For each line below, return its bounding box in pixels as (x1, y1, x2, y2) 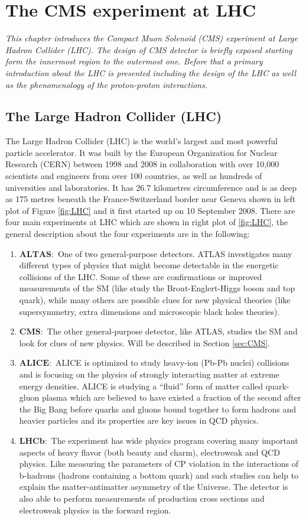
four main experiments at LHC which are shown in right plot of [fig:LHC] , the (5, 216, 288, 228)
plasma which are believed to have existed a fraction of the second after (41, 391, 301, 404)
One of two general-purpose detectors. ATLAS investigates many (57, 247, 292, 259)
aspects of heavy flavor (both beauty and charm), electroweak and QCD (19, 446, 280, 458)
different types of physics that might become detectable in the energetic (19, 259, 279, 271)
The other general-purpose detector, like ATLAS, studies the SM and (47, 325, 298, 337)
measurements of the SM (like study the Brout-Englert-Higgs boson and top (19, 282, 295, 294)
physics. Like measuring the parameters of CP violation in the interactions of (19, 457, 299, 470)
